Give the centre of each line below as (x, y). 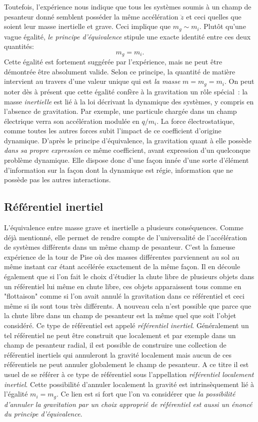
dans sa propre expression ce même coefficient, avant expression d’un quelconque (127, 150)
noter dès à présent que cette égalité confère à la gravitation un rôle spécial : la (126, 91)
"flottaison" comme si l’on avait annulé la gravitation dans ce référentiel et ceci (124, 296)
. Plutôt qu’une (222, 26)
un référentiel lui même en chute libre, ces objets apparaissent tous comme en (123, 286)
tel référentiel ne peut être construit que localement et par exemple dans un (120, 335)
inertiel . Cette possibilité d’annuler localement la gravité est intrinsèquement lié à (129, 384)
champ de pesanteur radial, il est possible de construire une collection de (115, 345)
